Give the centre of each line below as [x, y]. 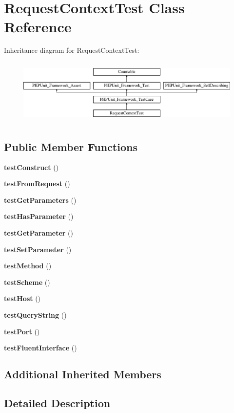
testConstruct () [31, 167]
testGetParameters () [40, 200]
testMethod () [28, 266]
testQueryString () [35, 315]
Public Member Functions [71, 146]
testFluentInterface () [40, 348]
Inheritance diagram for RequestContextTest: [72, 50]
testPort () [22, 331]
